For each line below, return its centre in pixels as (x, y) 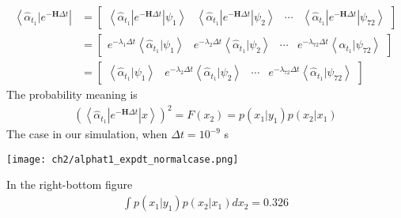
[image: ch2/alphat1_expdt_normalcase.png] (123, 159)
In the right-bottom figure (70, 184)
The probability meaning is (72, 94)
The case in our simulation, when (87, 134)
